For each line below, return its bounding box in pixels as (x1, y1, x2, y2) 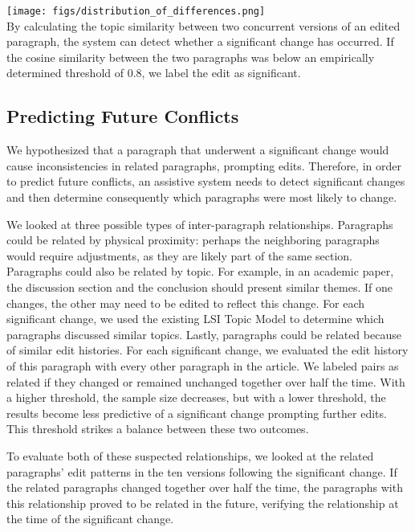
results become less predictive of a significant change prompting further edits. (6, 404, 387, 421)
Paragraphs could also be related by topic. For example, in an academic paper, (6, 263, 394, 280)
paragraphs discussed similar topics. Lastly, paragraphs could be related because (6, 325, 401, 342)
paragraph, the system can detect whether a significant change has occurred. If (6, 33, 394, 50)
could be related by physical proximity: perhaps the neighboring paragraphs (6, 231, 380, 248)
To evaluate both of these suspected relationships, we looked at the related (6, 447, 374, 464)
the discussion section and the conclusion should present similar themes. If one (6, 278, 393, 295)
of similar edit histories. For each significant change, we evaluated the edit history (6, 342, 409, 358)
